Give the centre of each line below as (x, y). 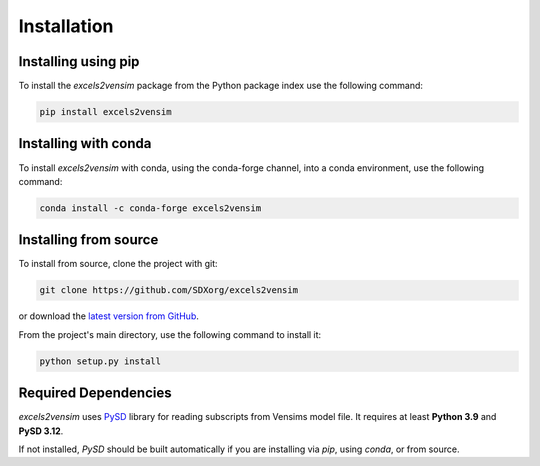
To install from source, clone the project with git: (118, 264)
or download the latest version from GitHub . (109, 316)
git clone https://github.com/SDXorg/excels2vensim (169, 290)
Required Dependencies (95, 393)
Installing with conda (85, 143)
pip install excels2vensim (105, 112)
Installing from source (88, 240)
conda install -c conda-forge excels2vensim (150, 208)
